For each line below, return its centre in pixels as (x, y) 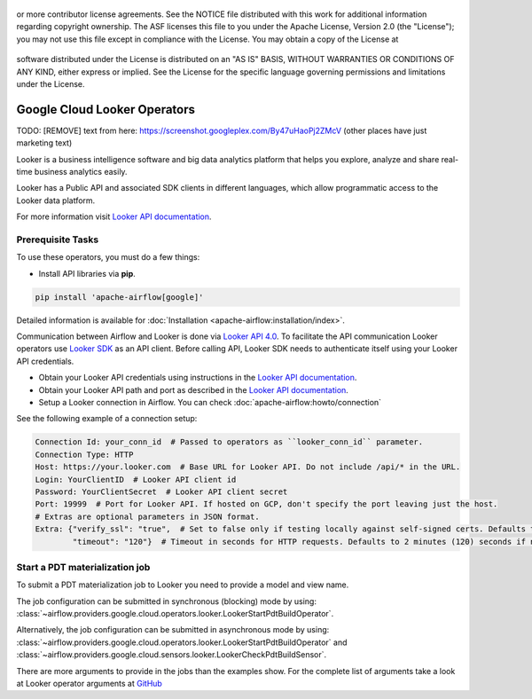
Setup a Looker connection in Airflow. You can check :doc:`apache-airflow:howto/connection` (210, 403)
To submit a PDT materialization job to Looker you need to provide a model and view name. (183, 585)
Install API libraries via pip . (87, 273)
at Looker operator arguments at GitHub (90, 684)
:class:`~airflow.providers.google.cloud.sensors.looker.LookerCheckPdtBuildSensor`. (172, 655)
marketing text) (44, 143)
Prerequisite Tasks (58, 240)
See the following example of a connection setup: (107, 419)
